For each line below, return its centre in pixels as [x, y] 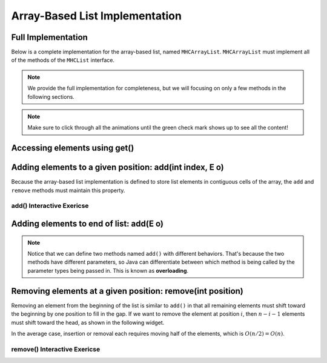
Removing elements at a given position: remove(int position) [127, 291]
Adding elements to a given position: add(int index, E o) [117, 168]
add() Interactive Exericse [50, 206]
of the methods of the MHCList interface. [63, 60]
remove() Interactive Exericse [56, 349]
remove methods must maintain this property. [68, 190]
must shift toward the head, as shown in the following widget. [88, 322]
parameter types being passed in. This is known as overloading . [108, 270]
